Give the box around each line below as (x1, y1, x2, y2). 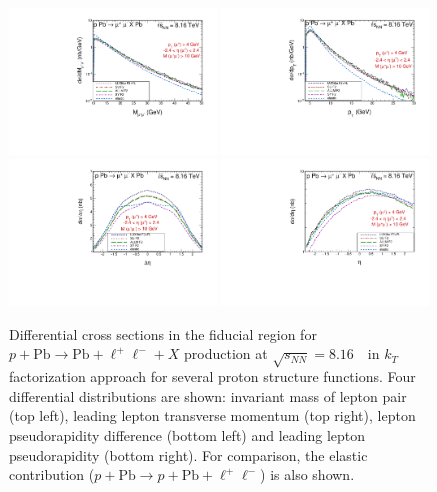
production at (184, 343, 268, 364)
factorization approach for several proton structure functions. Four (9, 366, 416, 387)
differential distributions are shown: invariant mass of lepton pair (9, 385, 407, 406)
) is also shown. (260, 464, 355, 485)
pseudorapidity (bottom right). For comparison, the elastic (9, 444, 368, 465)
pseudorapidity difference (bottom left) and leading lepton (9, 424, 366, 445)
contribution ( (9, 464, 95, 485)
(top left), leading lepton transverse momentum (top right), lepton (9, 405, 416, 426)
